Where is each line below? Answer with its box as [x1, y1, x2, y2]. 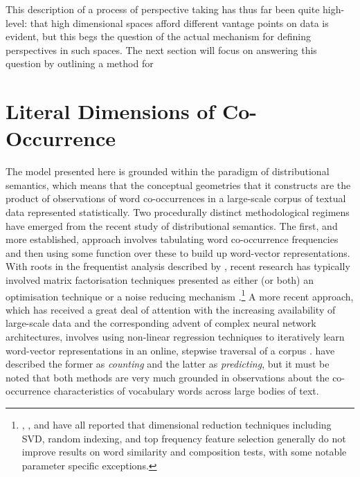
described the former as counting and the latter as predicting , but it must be [6, 357, 330, 371]
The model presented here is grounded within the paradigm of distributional [6, 164, 330, 179]
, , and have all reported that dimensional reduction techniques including [21, 417, 332, 432]
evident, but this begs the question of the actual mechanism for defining [6, 29, 311, 44]
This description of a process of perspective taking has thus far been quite [6, 2, 320, 16]
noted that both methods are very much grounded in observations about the [6, 370, 330, 384]
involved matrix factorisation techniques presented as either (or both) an [6, 273, 314, 287]
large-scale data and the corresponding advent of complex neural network [6, 316, 316, 330]
